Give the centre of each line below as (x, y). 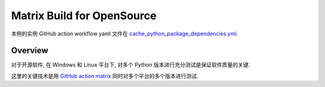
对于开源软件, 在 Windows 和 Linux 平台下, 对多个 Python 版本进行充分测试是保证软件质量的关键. (131, 65)
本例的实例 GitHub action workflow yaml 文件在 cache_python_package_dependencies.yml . (125, 34)
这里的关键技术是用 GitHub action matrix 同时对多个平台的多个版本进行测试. (105, 76)
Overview (30, 51)
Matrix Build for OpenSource (84, 16)
